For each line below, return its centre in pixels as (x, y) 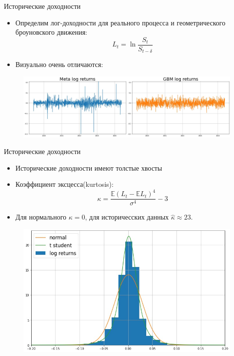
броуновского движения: (51, 32)
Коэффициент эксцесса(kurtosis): (64, 184)
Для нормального (41, 217)
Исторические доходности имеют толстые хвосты (89, 167)
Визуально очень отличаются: (59, 64)
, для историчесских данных (127, 217)
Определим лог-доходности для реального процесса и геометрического (120, 22)
